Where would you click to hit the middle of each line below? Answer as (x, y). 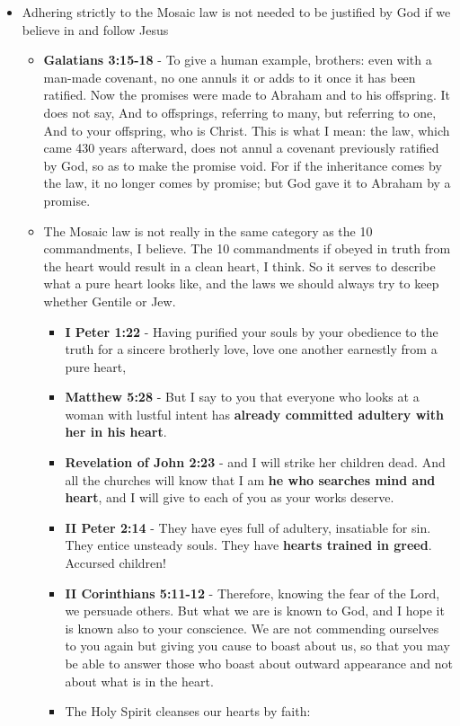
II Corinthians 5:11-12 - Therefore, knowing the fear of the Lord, (252, 593)
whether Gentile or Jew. (110, 301)
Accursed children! (115, 563)
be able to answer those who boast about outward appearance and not (259, 663)
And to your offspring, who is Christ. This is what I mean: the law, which (247, 130)
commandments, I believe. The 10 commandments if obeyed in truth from (247, 248)
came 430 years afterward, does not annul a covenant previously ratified (241, 148)
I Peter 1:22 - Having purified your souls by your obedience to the (252, 331)
